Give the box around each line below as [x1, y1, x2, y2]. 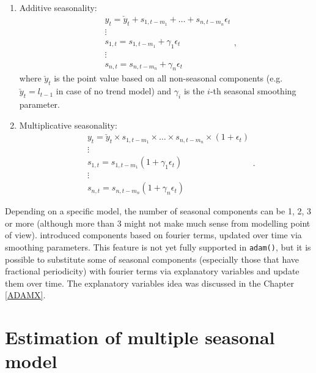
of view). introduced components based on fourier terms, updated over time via [5, 228, 302, 241]
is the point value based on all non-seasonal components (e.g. [54, 72, 283, 85]
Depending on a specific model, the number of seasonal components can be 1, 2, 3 [5, 205, 312, 217]
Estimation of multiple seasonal [5, 325, 275, 350]
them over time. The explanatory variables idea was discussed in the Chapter [5, 276, 295, 289]
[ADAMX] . [5, 288, 46, 301]
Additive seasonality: [19, 1, 97, 13]
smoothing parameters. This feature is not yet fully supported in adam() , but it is [5, 241, 311, 253]
